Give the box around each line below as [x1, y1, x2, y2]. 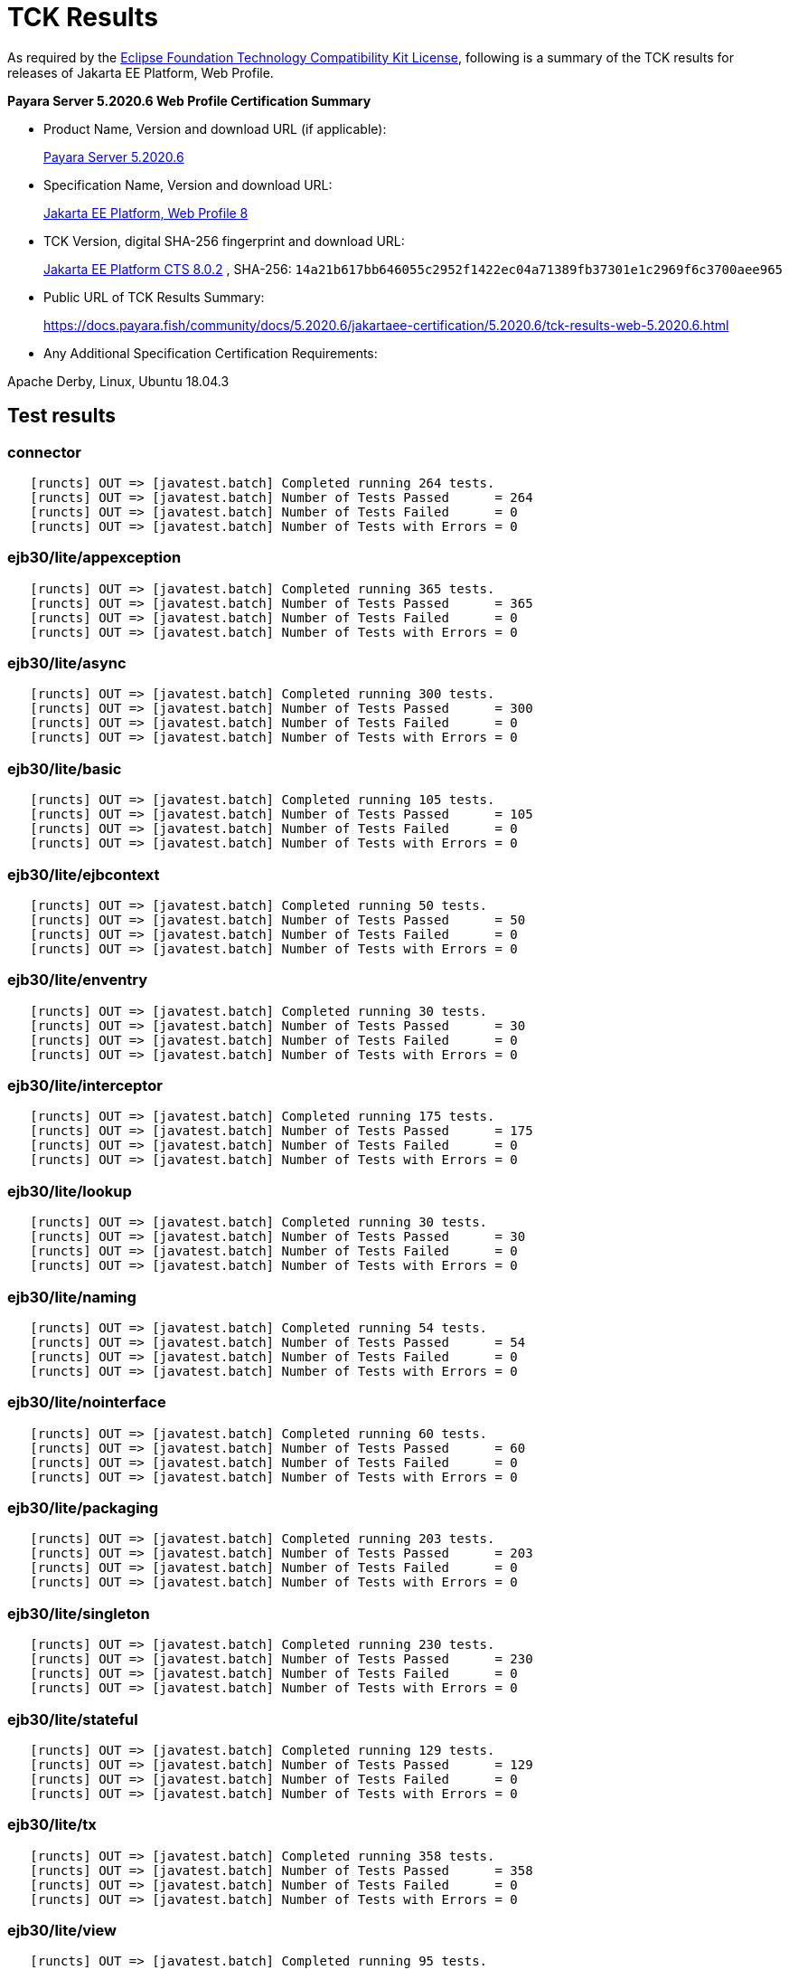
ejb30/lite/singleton [7, 1604, 150, 1623]
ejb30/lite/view [7, 1921, 117, 1940]
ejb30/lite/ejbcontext [7, 865, 160, 884]
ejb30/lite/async [7, 654, 127, 673]
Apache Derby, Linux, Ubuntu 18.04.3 [7, 373, 230, 389]
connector [7, 442, 81, 461]
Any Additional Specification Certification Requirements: [43, 345, 378, 361]
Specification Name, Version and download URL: [43, 176, 333, 193]
